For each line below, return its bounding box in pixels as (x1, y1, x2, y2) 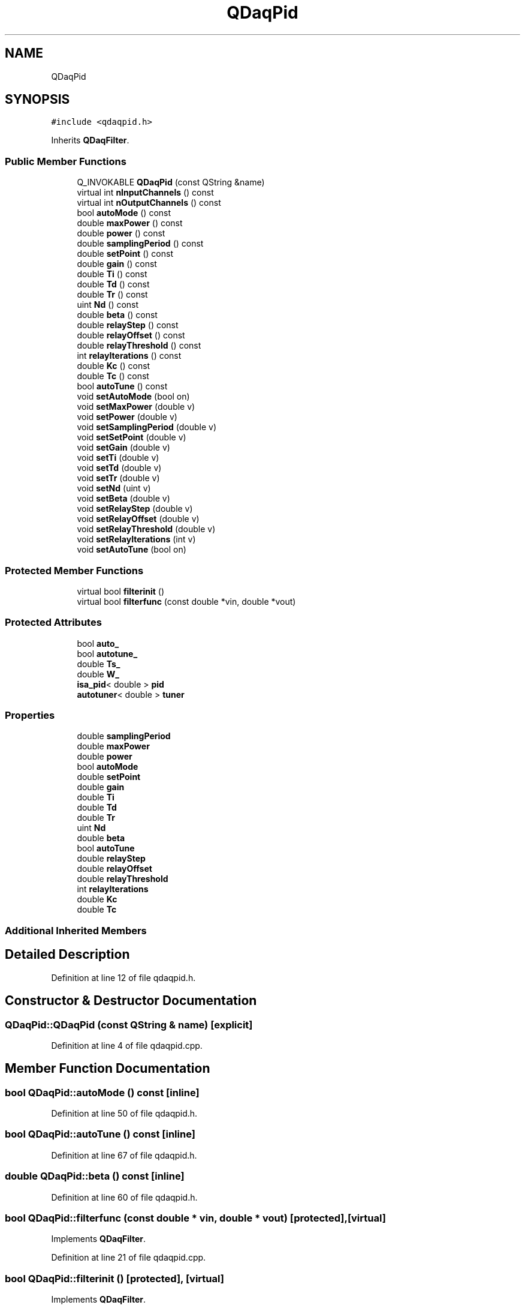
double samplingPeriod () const (77, 238, 204, 249)
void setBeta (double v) (77, 493, 170, 504)
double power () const (77, 228, 165, 239)
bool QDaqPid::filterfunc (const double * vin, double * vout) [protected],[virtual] (5, 1211, 386, 1224)
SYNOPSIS (5, 92, 70, 107)
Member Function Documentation (5, 1061, 210, 1076)
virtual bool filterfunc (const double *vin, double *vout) (77, 596, 296, 607)
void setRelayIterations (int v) (77, 534, 196, 545)
